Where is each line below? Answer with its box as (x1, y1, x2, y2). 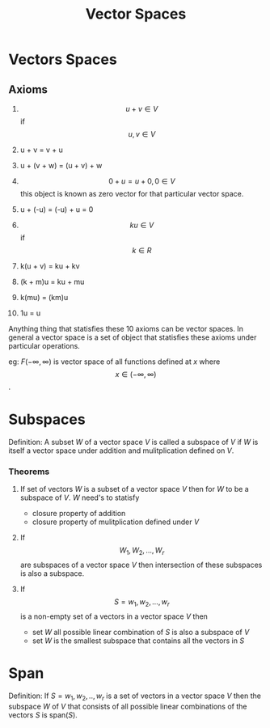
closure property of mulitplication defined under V (32, 517, 200, 527)
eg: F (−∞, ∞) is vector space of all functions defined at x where (8, 357, 221, 366)
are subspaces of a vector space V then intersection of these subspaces (19, 560, 263, 570)
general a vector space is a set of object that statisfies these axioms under (8, 332, 257, 342)
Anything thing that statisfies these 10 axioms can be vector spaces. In (8, 324, 244, 333)
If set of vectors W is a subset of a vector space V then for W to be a (19, 485, 249, 494)
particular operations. (8, 341, 81, 350)
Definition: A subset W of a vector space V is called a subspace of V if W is (8, 437, 259, 447)
